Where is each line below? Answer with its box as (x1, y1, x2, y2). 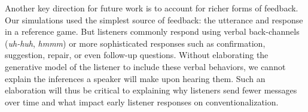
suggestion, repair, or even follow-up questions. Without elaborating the (5, 49, 269, 61)
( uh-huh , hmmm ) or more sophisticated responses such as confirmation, (5, 37, 266, 49)
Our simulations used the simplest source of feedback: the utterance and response (5, 13, 303, 26)
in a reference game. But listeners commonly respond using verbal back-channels (5, 25, 300, 38)
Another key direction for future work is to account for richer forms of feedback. (5, 2, 298, 14)
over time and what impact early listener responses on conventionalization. (5, 95, 279, 108)
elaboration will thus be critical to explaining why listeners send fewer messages (5, 84, 297, 96)
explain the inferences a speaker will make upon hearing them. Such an (5, 72, 266, 84)
